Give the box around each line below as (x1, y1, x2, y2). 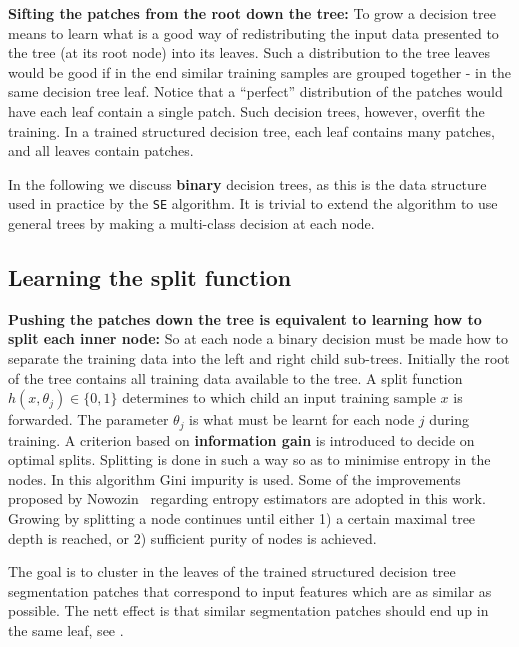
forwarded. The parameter (8, 409, 169, 430)
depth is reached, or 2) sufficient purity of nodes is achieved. (8, 527, 377, 548)
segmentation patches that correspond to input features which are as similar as (8, 580, 492, 601)
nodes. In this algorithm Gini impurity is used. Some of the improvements (8, 468, 461, 489)
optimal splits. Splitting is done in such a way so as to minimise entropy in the (8, 449, 491, 470)
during (429, 409, 469, 430)
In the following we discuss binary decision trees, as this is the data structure (8, 173, 487, 194)
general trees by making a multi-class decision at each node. (8, 213, 375, 233)
